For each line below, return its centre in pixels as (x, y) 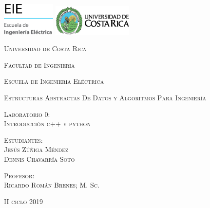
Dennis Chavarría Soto (39, 159)
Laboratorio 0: (27, 114)
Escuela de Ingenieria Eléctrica (54, 81)
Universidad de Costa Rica (45, 48)
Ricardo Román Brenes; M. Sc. (52, 185)
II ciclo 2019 (23, 201)
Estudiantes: (23, 140)
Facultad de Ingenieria (39, 65)
